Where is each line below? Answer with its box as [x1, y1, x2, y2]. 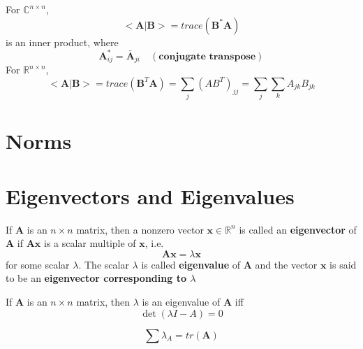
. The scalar [78, 257, 129, 271]
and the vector [255, 257, 318, 271]
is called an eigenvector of [239, 222, 357, 236]
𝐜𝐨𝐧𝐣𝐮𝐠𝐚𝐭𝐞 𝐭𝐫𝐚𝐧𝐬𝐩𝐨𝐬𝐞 [158, 51, 256, 62]
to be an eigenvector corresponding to [6, 271, 186, 285]
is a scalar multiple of [44, 236, 136, 250]
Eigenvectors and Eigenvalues [6, 181, 295, 210]
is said [329, 257, 357, 271]
